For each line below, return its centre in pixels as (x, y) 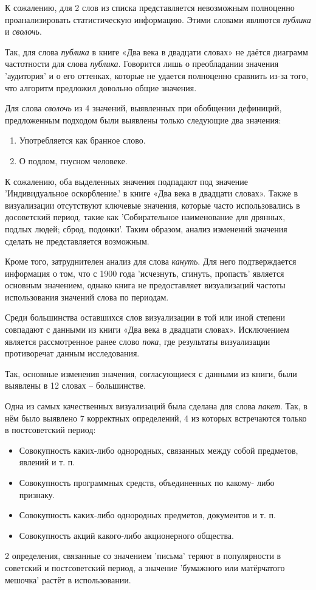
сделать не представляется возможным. (77, 241)
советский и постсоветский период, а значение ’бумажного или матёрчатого (145, 567)
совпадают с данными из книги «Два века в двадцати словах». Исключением (147, 329)
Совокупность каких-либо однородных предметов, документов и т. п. (147, 515)
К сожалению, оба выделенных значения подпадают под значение (127, 181)
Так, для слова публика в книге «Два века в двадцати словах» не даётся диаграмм (156, 51)
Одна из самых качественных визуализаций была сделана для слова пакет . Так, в (156, 406)
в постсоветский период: (50, 430)
